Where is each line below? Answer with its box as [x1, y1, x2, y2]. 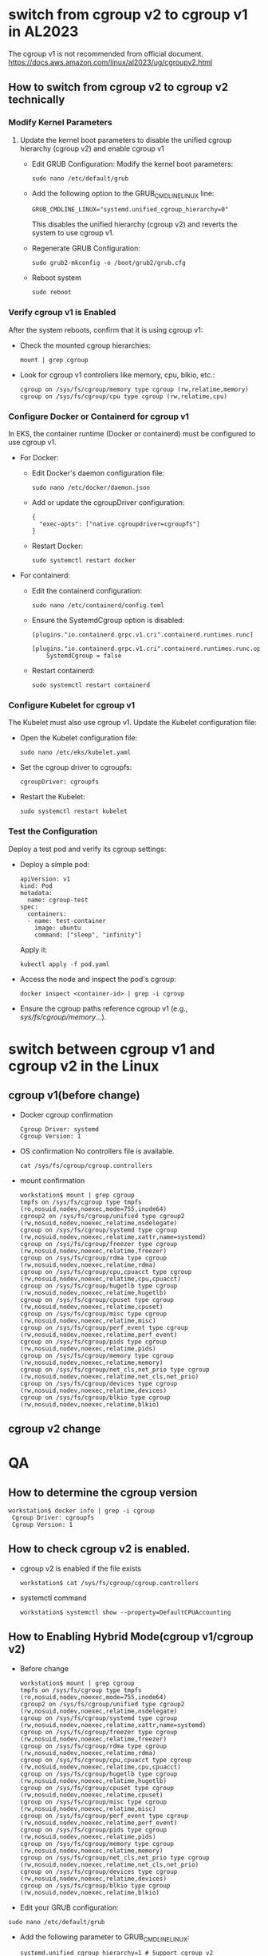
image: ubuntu [34, 924, 81, 932]
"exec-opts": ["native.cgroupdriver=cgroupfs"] [38, 520, 201, 528]
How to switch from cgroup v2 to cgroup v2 [8, 81, 229, 94]
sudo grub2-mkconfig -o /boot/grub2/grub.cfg [31, 259, 186, 267]
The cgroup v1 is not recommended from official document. [8, 49, 203, 58]
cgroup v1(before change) [8, 1089, 140, 1102]
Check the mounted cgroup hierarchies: [19, 341, 152, 350]
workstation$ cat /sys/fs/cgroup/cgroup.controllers [19, 1579, 199, 1587]
